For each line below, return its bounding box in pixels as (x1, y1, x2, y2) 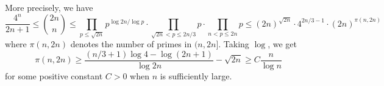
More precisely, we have (5, 1, 93, 13)
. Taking (218, 38, 249, 50)
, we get (268, 38, 297, 50)
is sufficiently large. (160, 69, 232, 82)
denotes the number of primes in (70, 38, 192, 50)
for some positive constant (5, 69, 103, 82)
